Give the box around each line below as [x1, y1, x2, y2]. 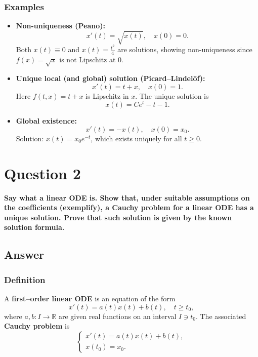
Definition [4, 273, 46, 286]
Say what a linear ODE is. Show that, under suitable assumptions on [4, 192, 250, 203]
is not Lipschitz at [59, 54, 116, 65]
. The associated [195, 310, 246, 321]
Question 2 [4, 163, 81, 183]
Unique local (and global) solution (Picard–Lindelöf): [16, 73, 205, 84]
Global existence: [16, 115, 77, 126]
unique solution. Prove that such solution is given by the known [4, 212, 232, 222]
